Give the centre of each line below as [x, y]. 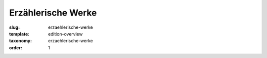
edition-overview [66, 34]
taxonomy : [21, 41]
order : [16, 48]
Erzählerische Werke [53, 13]
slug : [14, 27]
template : [19, 34]
